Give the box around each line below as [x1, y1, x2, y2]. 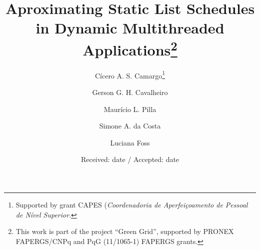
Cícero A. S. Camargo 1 [94, 68, 165, 80]
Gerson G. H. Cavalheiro [92, 87, 168, 97]
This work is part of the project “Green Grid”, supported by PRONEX [15, 226, 234, 236]
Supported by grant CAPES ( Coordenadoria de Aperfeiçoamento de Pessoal [15, 199, 248, 210]
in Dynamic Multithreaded [35, 17, 224, 38]
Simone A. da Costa [99, 120, 161, 131]
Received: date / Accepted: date [80, 154, 179, 164]
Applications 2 [82, 37, 177, 59]
